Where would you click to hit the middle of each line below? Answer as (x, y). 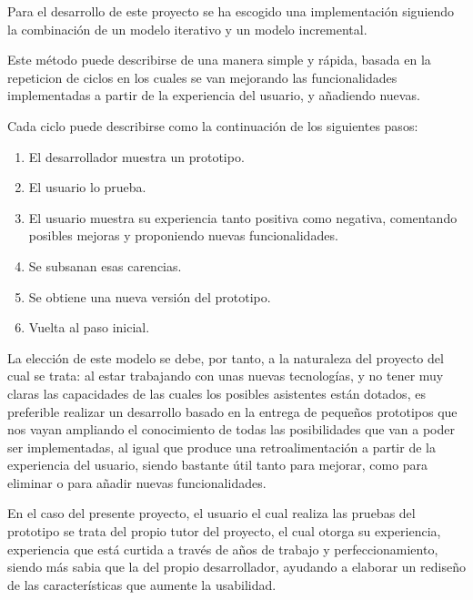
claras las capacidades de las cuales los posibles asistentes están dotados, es (216, 393)
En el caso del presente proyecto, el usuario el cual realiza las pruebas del (211, 513)
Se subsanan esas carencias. (105, 265)
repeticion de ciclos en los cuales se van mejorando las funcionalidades (202, 77)
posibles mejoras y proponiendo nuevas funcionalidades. (183, 235)
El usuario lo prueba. (87, 187)
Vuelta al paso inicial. (89, 327)
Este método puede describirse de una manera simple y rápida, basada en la (219, 60)
